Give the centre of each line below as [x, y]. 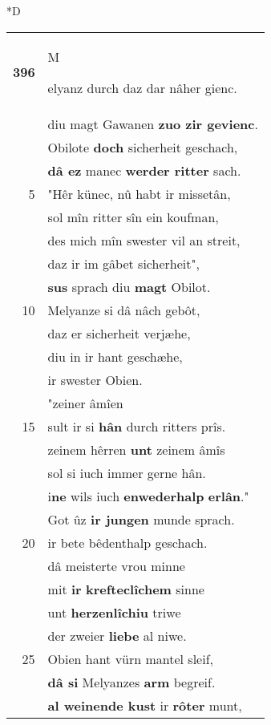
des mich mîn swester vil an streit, [144, 240]
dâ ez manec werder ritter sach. [144, 170]
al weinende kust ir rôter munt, [145, 705]
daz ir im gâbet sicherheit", [123, 263]
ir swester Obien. [95, 379]
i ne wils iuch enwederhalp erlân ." [148, 496]
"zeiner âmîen [85, 403]
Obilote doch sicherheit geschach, [143, 147]
